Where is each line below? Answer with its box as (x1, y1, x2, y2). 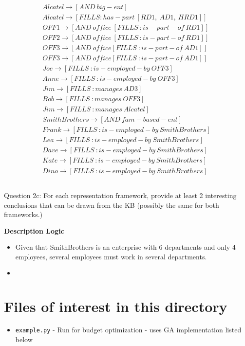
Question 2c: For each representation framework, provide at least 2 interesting (4, 190, 237, 200)
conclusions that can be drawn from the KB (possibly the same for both (4, 200, 219, 210)
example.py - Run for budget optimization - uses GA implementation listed (15, 325, 242, 335)
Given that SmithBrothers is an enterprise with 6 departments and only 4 (15, 242, 236, 252)
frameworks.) (4, 209, 43, 219)
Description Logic (4, 225, 64, 236)
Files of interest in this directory (4, 296, 227, 316)
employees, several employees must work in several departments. (15, 251, 207, 261)
